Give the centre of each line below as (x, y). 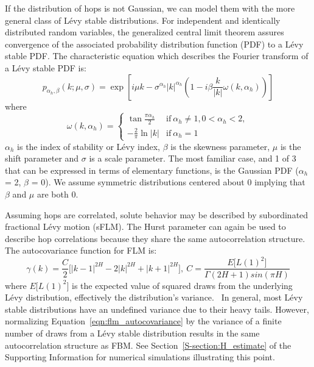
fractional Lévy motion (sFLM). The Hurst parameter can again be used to (145, 226)
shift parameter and (42, 158)
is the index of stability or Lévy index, (89, 146)
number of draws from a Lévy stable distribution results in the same (132, 333)
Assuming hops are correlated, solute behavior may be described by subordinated (157, 214)
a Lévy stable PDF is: (46, 67)
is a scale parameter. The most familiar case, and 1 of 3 (193, 158)
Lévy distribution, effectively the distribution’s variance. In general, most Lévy (154, 297)
